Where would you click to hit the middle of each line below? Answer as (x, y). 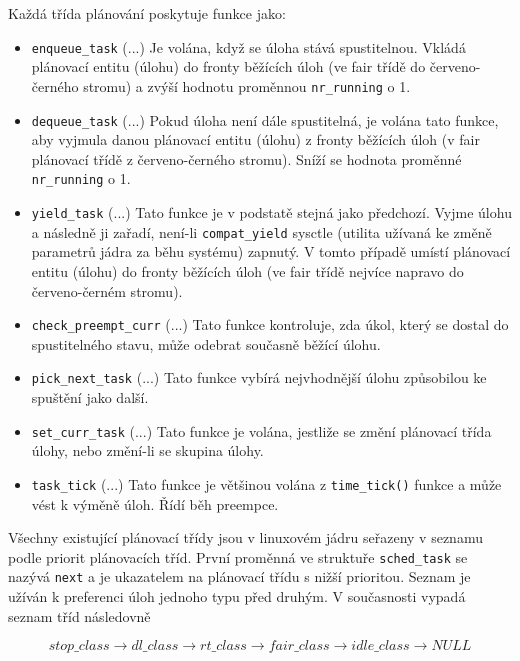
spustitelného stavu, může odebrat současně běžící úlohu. (206, 343)
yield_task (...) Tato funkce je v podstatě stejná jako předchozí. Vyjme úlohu (271, 212)
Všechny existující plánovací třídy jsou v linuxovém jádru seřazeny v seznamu (245, 537)
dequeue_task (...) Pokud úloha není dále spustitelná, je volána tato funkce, (265, 119)
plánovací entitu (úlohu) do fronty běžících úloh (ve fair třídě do (228, 66)
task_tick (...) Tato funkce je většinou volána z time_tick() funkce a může (266, 483)
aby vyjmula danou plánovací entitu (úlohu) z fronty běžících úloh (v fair (255, 139)
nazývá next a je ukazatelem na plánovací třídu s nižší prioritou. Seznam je (239, 576)
